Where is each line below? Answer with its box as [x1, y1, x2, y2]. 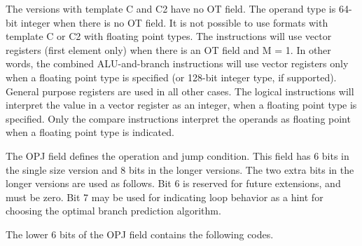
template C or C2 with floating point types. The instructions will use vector [6, 29, 332, 43]
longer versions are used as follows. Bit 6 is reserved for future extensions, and [6, 176, 341, 191]
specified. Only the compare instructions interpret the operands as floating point [6, 111, 351, 125]
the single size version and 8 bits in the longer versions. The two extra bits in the [6, 162, 354, 177]
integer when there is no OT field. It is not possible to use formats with [20, 15, 328, 29]
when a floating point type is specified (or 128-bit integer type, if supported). [6, 69, 337, 84]
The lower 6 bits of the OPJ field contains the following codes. [6, 226, 274, 241]
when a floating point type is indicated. [6, 125, 174, 139]
